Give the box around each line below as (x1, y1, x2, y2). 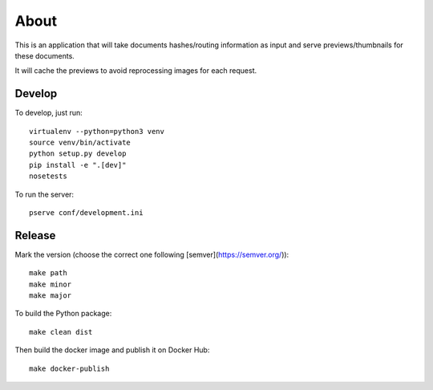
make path (29, 269, 67, 278)
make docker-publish (29, 364, 110, 373)
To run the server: (14, 189, 75, 199)
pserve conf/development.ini (29, 208, 144, 217)
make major (29, 291, 72, 300)
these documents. (14, 51, 75, 60)
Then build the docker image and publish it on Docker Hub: (14, 345, 210, 355)
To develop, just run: (14, 108, 83, 118)
